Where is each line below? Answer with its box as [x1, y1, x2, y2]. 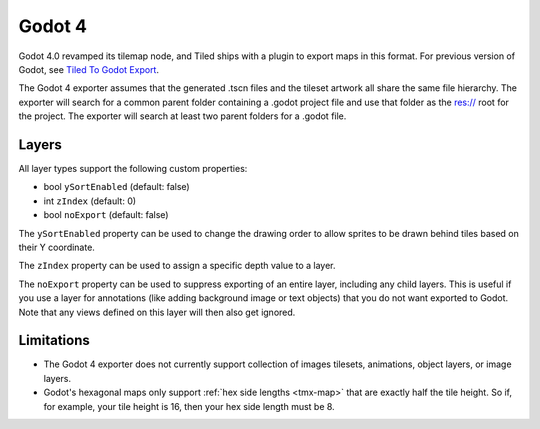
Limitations [18, 332, 90, 349]
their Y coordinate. [18, 241, 95, 253]
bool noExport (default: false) [43, 209, 169, 221]
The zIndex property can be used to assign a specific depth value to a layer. [18, 260, 336, 272]
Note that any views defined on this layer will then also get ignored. [18, 306, 296, 318]
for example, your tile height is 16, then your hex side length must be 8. [43, 400, 335, 412]
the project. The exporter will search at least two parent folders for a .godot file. [18, 110, 347, 122]
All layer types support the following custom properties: [18, 163, 248, 175]
